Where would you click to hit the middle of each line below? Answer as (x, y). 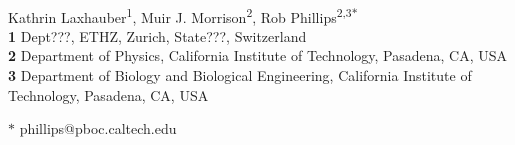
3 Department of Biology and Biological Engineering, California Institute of (240, 75)
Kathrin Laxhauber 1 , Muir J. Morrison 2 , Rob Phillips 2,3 (180, 15)
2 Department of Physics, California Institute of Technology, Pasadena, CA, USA (258, 55)
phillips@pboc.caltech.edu (98, 128)
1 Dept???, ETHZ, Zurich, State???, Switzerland (157, 35)
